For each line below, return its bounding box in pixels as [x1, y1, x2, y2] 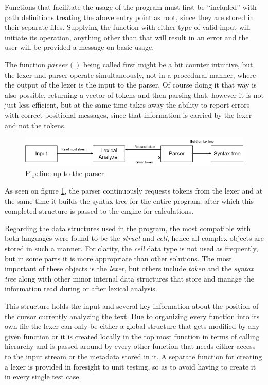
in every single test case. [5, 371, 81, 382]
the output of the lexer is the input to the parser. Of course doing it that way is [5, 79, 257, 90]
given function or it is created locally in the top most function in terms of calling [5, 330, 260, 341]
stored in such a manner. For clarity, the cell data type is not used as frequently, [5, 243, 258, 254]
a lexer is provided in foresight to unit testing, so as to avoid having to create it [5, 361, 256, 372]
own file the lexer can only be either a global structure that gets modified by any [5, 321, 260, 331]
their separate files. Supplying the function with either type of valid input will [5, 22, 251, 32]
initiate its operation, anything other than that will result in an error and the [5, 31, 249, 42]
